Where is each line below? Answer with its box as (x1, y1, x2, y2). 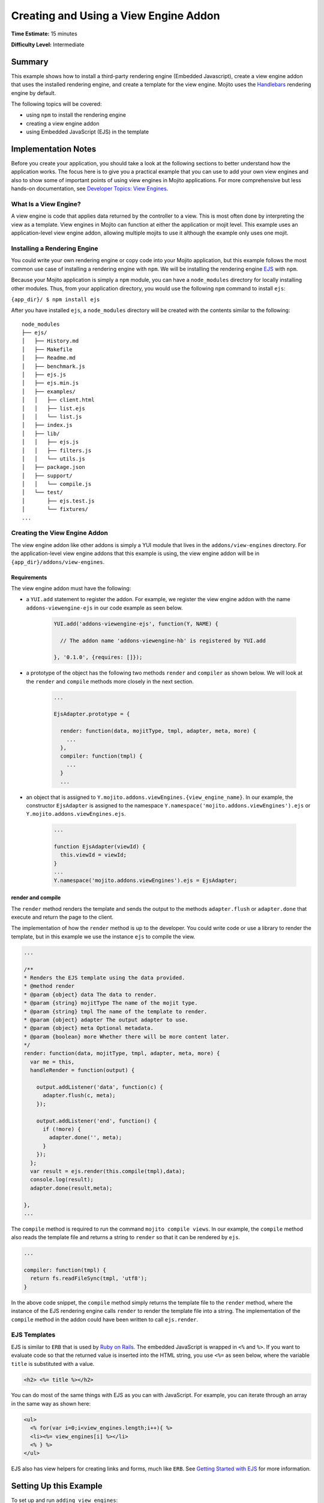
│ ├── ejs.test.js (22, 497, 95, 504)
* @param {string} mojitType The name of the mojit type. (23, 1000, 198, 1006)
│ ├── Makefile (22, 346, 73, 353)
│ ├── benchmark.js (22, 363, 85, 370)
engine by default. (11, 89, 56, 96)
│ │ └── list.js (22, 413, 82, 420)
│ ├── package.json (22, 464, 85, 471)
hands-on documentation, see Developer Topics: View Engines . (11, 185, 169, 192)
